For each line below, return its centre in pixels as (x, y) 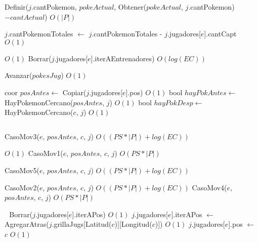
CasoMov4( (209, 187)
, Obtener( (130, 7)
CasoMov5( (22, 170)
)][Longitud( (133, 224)
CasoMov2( (22, 187)
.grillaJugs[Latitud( (82, 224)
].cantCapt (220, 34)
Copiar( (74, 92)
